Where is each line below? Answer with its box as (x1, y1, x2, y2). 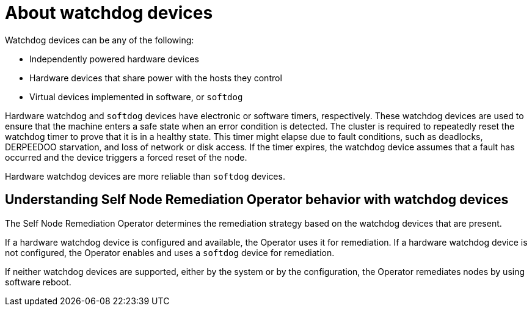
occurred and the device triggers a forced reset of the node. (5, 152, 247, 163)
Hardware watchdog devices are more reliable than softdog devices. (5, 170, 285, 181)
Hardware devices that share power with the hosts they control (29, 72, 282, 83)
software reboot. (5, 276, 71, 287)
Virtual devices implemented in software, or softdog (29, 91, 243, 102)
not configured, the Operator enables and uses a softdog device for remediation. (5, 247, 335, 258)
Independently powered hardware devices (29, 53, 199, 64)
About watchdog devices (5, 2, 213, 23)
